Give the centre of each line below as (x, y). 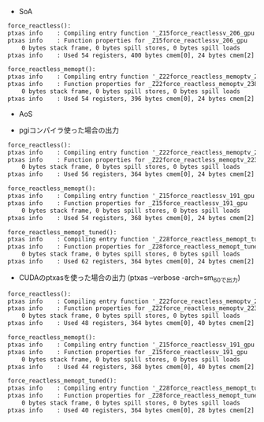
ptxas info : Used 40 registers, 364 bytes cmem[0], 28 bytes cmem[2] (131, 410)
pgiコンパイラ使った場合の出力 (69, 130)
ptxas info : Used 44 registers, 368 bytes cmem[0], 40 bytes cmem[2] (131, 367)
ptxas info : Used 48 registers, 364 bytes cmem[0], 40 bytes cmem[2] (131, 323)
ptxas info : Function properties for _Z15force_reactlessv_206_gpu (127, 40)
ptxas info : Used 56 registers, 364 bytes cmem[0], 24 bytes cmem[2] (131, 174)
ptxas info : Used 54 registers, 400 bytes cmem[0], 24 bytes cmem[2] (131, 55)
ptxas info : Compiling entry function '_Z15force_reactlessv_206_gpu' (133, 33)
